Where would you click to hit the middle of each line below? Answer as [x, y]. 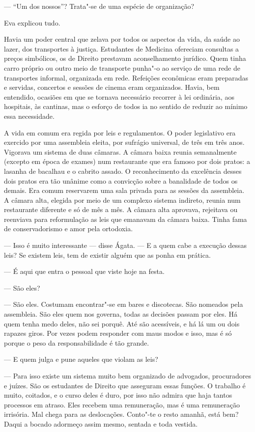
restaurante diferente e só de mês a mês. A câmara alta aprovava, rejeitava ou [121, 209]
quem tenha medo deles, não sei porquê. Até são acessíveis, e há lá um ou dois [122, 323]
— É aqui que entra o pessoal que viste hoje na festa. [84, 271]
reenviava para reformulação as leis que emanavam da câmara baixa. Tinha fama [126, 219]
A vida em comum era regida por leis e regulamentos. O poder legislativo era [120, 132]
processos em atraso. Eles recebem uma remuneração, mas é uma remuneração [122, 404]
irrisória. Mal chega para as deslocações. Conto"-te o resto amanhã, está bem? [121, 414]
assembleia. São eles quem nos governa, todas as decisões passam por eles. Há [121, 314]
